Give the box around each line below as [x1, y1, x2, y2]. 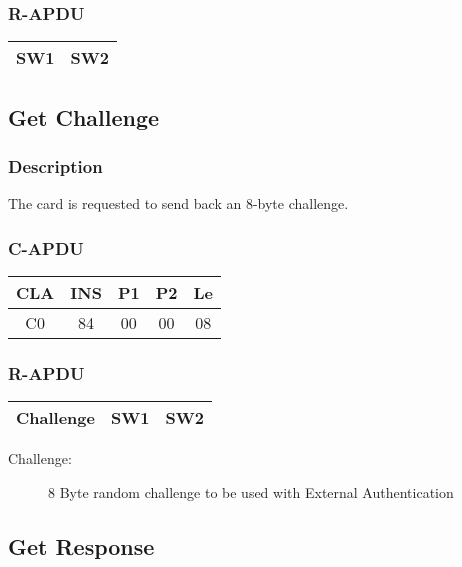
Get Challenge [8, 101, 160, 132]
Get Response [8, 530, 155, 561]
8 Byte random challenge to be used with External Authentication [48, 481, 454, 502]
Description [8, 153, 103, 178]
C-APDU [8, 235, 84, 260]
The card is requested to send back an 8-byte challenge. [8, 193, 349, 214]
